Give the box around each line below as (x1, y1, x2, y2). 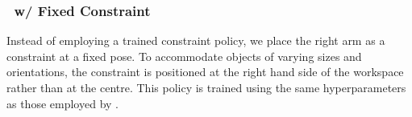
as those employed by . (6, 95, 119, 111)
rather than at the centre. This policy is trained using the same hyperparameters (6, 79, 406, 95)
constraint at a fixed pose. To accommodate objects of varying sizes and (6, 47, 362, 64)
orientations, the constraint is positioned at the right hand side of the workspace (6, 63, 404, 80)
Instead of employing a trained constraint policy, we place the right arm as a (6, 32, 385, 49)
